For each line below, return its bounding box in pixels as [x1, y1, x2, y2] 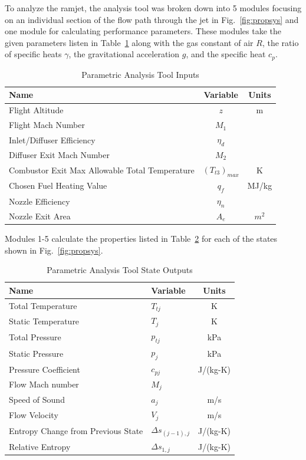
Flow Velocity [9, 408, 58, 420]
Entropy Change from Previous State [9, 424, 143, 436]
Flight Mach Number [9, 119, 85, 131]
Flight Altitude [9, 104, 64, 116]
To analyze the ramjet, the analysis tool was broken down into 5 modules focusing [5, 2, 302, 14]
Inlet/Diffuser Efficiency [9, 133, 96, 146]
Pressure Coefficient [9, 363, 80, 375]
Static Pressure [9, 347, 64, 359]
